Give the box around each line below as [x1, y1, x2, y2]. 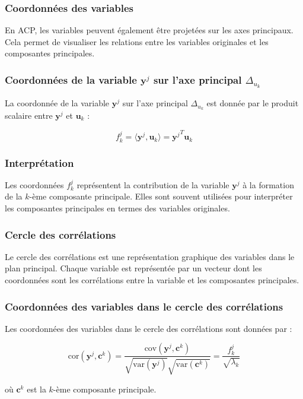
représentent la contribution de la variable [76, 178, 229, 191]
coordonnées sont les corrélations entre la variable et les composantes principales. [5, 274, 299, 286]
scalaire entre [5, 109, 53, 122]
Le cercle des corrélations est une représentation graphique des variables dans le [5, 250, 295, 262]
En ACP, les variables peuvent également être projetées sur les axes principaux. [5, 24, 294, 36]
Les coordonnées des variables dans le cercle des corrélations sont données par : [5, 322, 292, 334]
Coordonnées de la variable [5, 72, 137, 87]
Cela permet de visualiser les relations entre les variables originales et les [5, 35, 269, 47]
